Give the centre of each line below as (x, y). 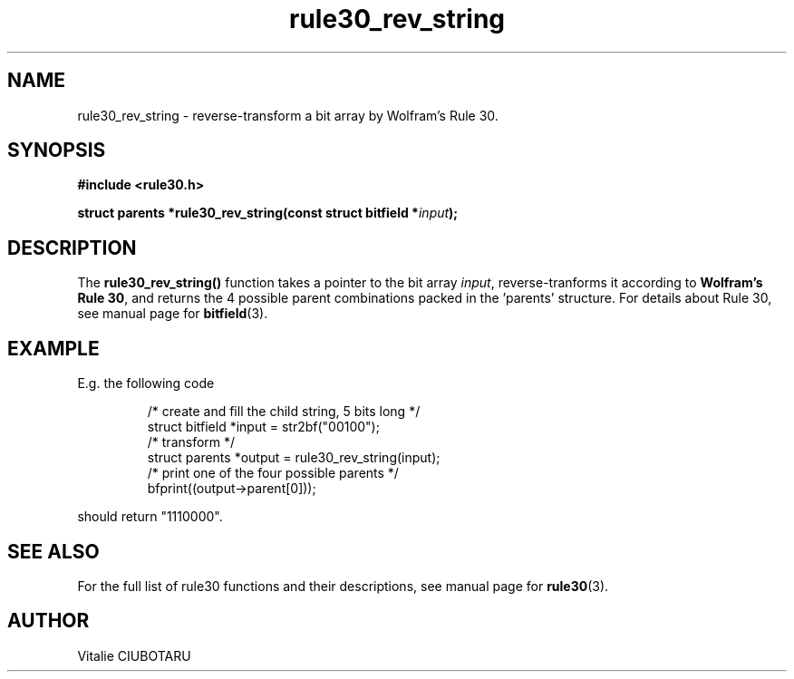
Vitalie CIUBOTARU (134, 655)
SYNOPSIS (57, 150)
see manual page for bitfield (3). (173, 314)
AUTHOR (48, 621)
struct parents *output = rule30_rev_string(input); (294, 458)
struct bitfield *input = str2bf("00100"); (263, 427)
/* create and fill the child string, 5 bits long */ (284, 412)
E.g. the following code (146, 383)
